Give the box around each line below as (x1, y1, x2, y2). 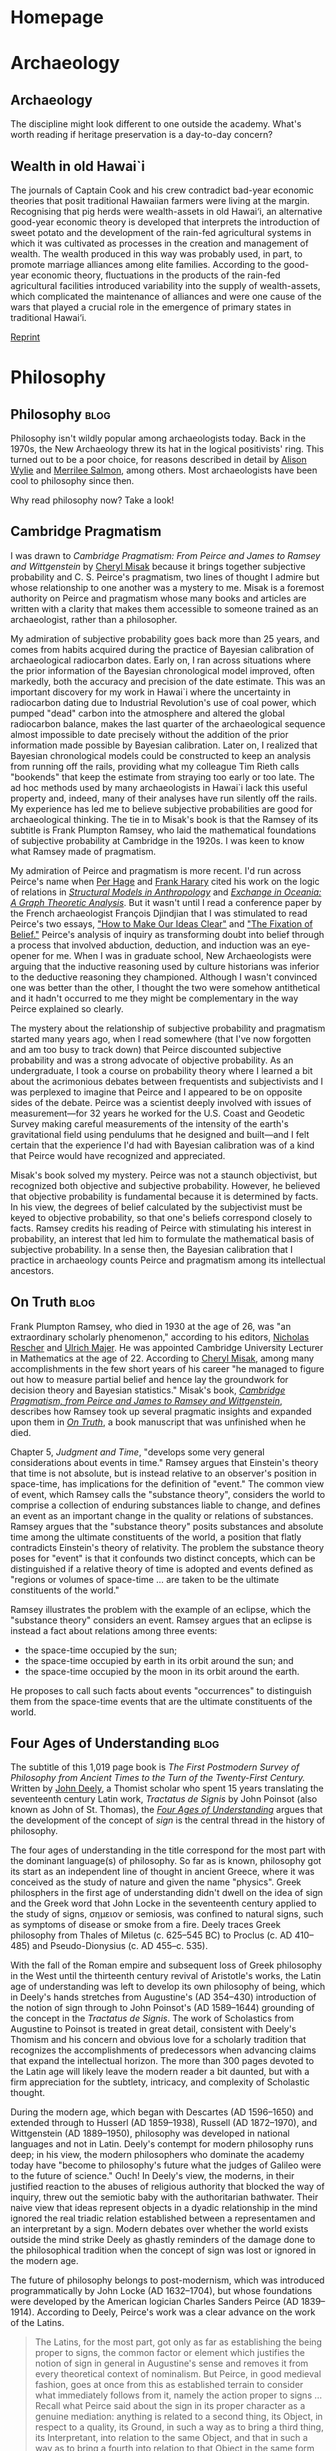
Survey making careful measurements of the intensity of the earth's (10, 1117, 289, 1130)
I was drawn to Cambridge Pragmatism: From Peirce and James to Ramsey (10, 549, 321, 561)
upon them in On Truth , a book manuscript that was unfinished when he (10, 1416, 307, 1428)
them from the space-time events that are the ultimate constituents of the (10, 1695, 313, 1707)
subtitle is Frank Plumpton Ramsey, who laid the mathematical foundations (10, 824, 317, 836)
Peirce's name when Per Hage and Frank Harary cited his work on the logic (10, 875, 320, 887)
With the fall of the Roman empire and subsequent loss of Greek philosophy (10, 1959, 323, 1971)
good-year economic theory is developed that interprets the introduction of (10, 216, 321, 228)
